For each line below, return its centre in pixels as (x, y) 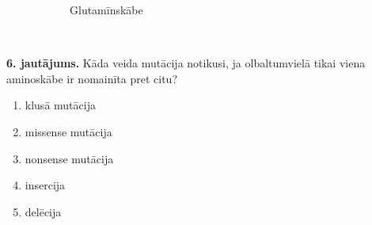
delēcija (43, 211)
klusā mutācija (60, 105)
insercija (45, 185)
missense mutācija (68, 131)
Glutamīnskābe (106, 10)
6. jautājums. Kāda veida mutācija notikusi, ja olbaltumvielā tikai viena (186, 63)
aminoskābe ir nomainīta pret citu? (92, 78)
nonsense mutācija (69, 158)
